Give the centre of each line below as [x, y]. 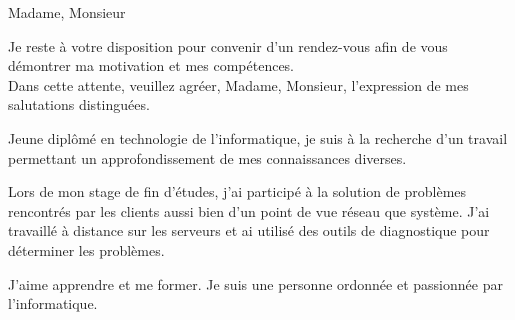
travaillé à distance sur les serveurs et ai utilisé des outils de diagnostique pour [249, 230]
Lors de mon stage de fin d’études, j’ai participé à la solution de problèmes [237, 191]
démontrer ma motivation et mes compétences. [151, 65]
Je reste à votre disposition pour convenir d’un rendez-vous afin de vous [228, 45]
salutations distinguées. [79, 104]
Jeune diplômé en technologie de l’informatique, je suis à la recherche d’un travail [258, 137]
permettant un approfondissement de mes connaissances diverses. [207, 157]
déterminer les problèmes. [86, 249]
